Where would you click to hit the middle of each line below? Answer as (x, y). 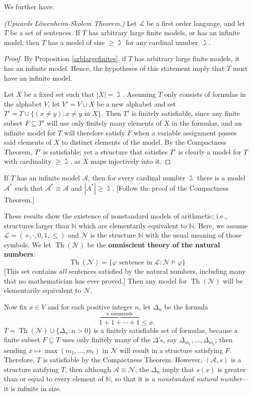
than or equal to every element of (54, 379)
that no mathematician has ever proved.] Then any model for (95, 280)
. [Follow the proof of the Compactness (170, 187)
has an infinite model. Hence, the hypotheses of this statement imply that (114, 68)
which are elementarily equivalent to (133, 225)
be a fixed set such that (59, 94)
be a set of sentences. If (45, 33)
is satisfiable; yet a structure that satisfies (105, 151)
